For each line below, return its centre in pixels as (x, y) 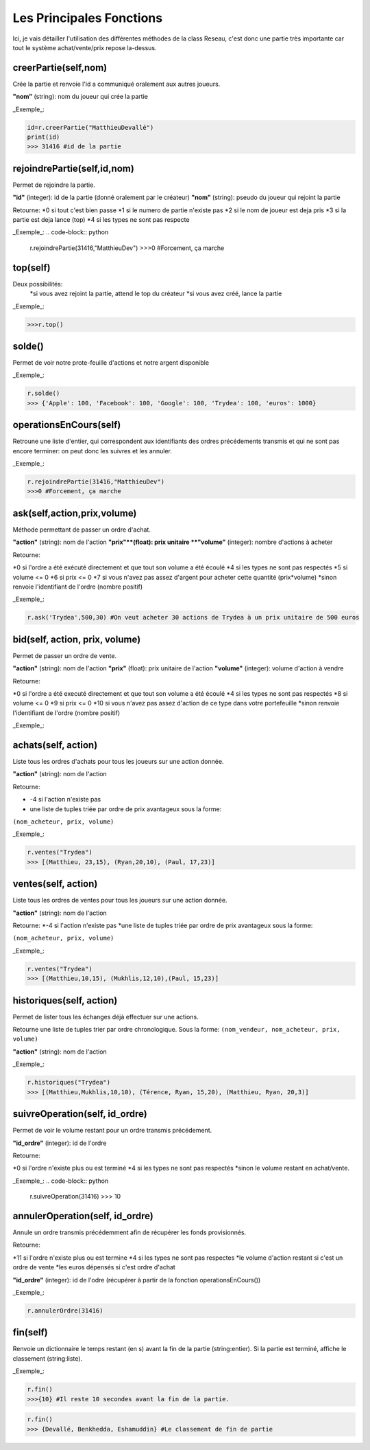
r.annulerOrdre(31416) (65, 1311)
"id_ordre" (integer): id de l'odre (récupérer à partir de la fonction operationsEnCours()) (137, 1280)
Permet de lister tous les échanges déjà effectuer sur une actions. (106, 1017)
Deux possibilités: (38, 284)
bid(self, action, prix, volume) (77, 639)
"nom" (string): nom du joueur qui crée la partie (81, 97)
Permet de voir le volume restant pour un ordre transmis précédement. (112, 1131)
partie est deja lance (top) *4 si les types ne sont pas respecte (101, 220)
